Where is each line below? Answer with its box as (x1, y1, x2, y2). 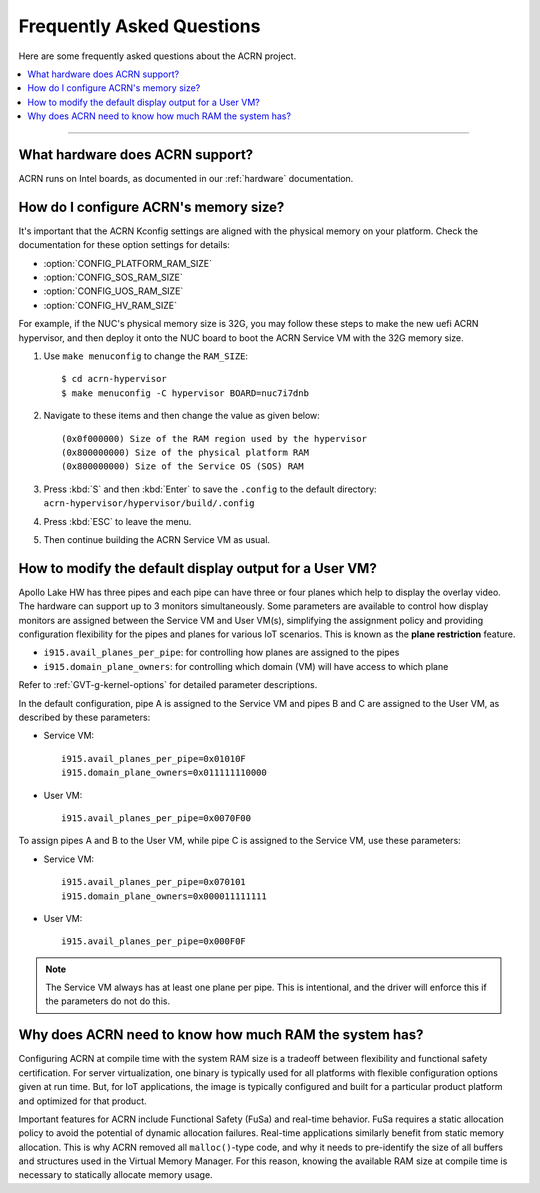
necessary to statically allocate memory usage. (18, 1169, 214, 1181)
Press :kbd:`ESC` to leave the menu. (43, 515, 192, 527)
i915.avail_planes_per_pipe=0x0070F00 (61, 812, 252, 824)
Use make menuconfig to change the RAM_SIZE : (43, 350, 249, 362)
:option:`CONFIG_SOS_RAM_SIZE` (43, 271, 184, 284)
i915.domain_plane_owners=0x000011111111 (61, 890, 267, 902)
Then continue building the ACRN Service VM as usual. (43, 533, 270, 545)
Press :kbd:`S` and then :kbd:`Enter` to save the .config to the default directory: (43, 483, 377, 495)
